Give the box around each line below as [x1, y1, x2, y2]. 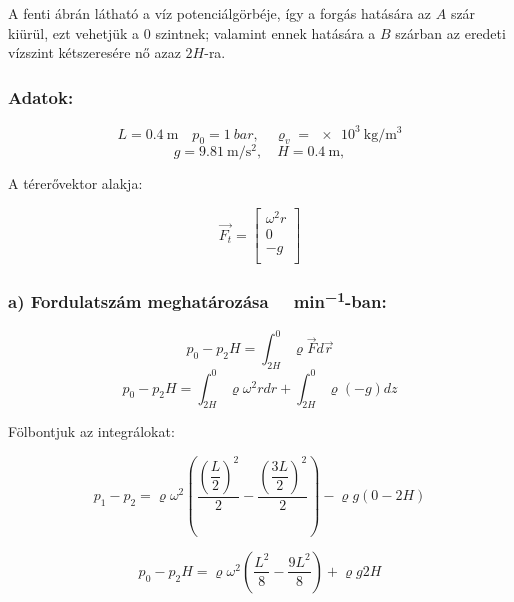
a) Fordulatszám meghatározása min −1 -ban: [8, 287, 387, 314]
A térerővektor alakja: [8, 173, 143, 194]
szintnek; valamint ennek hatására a [155, 22, 376, 43]
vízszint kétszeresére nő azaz [8, 42, 181, 63]
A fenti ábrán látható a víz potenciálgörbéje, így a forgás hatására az [8, 3, 432, 23]
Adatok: [8, 84, 74, 109]
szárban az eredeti [395, 22, 506, 43]
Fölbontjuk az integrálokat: [8, 421, 175, 442]
